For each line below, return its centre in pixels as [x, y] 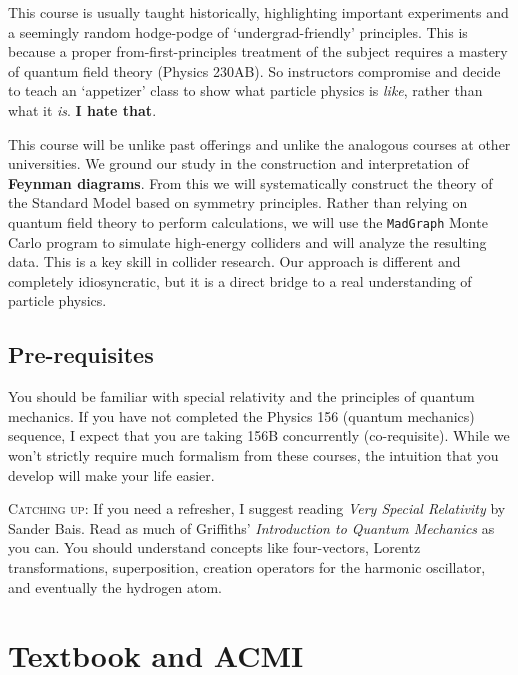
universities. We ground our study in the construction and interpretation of [238, 163]
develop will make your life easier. [111, 474]
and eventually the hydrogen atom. [115, 586]
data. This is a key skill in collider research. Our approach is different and [234, 261]
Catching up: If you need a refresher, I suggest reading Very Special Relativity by [257, 508]
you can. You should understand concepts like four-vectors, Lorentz [214, 547]
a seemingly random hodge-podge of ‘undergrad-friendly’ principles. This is [238, 31]
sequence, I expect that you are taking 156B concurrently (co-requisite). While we [259, 435]
